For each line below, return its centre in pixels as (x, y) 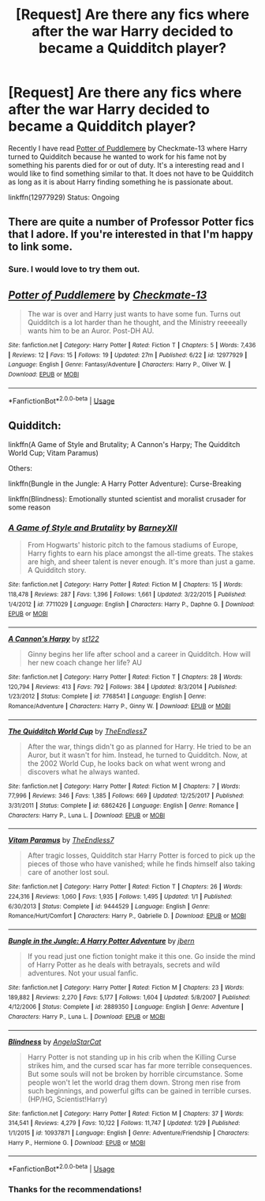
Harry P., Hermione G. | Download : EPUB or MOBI (77, 1142)
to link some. (41, 247)
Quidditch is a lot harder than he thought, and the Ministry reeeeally (137, 323)
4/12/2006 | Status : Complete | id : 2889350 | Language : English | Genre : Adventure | (126, 1007)
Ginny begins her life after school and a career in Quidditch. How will (139, 654)
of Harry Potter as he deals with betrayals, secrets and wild (124, 964)
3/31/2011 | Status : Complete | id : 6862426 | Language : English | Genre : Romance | (123, 806)
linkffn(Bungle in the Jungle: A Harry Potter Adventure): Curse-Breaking (125, 483)
